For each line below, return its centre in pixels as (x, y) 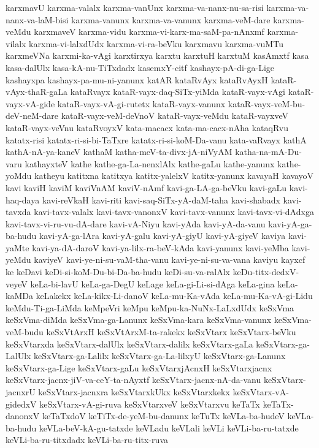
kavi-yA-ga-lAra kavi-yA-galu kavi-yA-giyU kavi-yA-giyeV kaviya (162, 236)
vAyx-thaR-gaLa (37, 92)
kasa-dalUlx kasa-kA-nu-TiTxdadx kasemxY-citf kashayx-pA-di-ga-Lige (140, 67)
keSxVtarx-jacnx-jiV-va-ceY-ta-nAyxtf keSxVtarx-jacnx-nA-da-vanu (133, 380)
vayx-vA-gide (30, 103)
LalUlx (18, 356)
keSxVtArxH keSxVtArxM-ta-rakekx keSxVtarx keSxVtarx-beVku (171, 332)
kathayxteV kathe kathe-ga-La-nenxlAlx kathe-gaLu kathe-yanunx (150, 163)
